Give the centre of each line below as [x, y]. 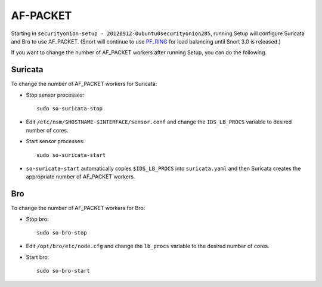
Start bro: [38, 257]
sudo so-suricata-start [71, 155]
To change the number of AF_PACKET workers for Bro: [78, 208]
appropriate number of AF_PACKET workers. [80, 177]
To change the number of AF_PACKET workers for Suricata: [84, 84]
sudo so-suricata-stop [70, 109]
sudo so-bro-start [64, 271]
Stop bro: [37, 219]
